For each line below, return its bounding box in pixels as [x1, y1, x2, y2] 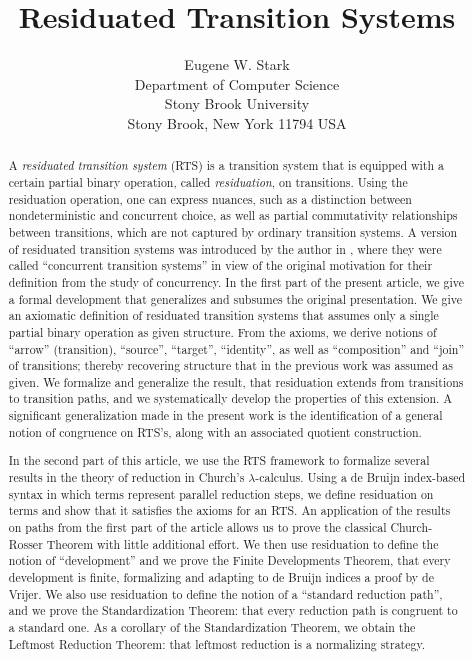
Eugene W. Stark [184, 54, 290, 75]
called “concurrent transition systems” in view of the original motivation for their [8, 257, 433, 274]
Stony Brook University [164, 93, 310, 114]
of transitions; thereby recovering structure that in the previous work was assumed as [8, 357, 453, 374]
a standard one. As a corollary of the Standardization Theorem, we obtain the [8, 618, 416, 635]
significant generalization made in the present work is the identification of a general [8, 407, 443, 424]
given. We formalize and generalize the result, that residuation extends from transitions [8, 373, 464, 390]
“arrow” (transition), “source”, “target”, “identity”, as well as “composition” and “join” [8, 340, 465, 357]
